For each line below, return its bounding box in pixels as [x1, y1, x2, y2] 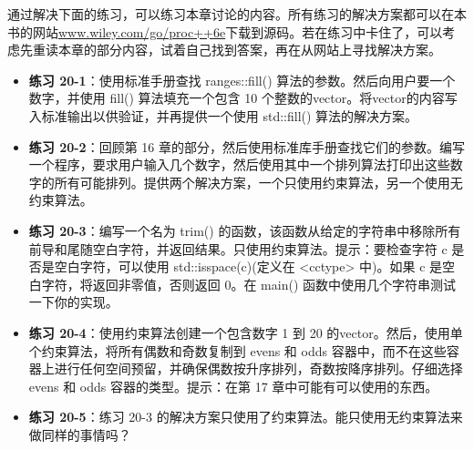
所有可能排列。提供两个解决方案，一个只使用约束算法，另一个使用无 [54, 172, 463, 191]
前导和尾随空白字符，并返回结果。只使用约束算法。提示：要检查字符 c [28, 239, 448, 258]
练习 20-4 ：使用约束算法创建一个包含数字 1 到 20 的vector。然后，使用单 [28, 322, 463, 342]
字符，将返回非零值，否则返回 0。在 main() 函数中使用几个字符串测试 [41, 274, 457, 293]
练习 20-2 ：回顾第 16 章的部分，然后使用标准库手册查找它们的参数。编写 [28, 137, 465, 156]
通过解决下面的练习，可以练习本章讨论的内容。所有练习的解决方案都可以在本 [7, 5, 467, 23]
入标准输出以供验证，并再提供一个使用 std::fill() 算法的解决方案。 [28, 106, 418, 125]
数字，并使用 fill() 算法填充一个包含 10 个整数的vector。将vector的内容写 [28, 88, 458, 107]
